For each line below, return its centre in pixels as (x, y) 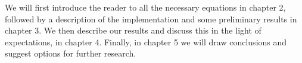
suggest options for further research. (71, 53)
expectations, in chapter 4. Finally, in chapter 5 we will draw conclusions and (146, 42)
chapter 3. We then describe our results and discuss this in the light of (133, 30)
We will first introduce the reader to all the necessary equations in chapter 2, (145, 7)
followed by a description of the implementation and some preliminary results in (151, 19)
